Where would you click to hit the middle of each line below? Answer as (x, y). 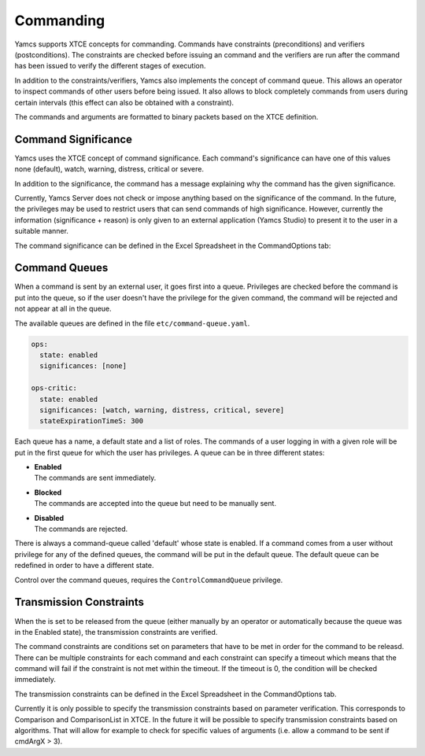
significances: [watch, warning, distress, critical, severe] (162, 410)
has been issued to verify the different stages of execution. (110, 66)
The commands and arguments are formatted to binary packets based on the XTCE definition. (166, 116)
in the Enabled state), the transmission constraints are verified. (116, 632)
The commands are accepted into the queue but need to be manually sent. (155, 503)
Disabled (49, 518)
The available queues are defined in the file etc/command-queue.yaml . (132, 323)
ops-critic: (54, 388)
